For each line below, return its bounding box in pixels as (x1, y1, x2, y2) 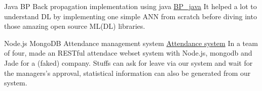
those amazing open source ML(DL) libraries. (4, 21, 145, 31)
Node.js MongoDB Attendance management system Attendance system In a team (4, 37, 258, 48)
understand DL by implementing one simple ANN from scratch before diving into (4, 11, 257, 21)
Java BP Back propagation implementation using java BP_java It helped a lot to (4, 1, 257, 11)
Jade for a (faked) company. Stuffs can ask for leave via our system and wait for (4, 57, 253, 68)
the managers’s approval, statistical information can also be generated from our (4, 67, 251, 78)
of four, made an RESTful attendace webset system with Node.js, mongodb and (4, 48, 252, 58)
